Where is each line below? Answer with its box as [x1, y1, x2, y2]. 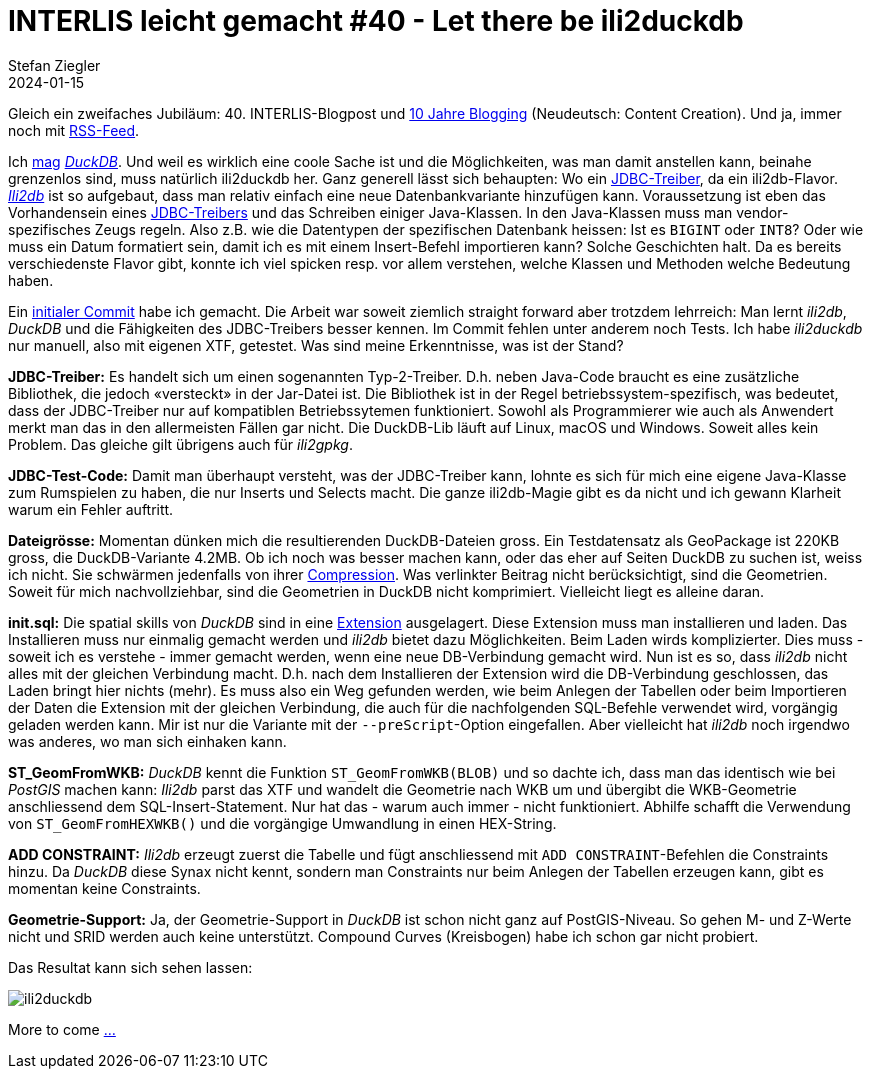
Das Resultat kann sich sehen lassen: [8, 958, 253, 976]
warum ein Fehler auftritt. [8, 500, 174, 518]
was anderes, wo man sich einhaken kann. [8, 732, 287, 750]
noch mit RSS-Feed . [8, 121, 140, 139]
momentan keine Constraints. [8, 879, 201, 897]
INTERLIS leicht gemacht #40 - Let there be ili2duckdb [8, 4, 744, 38]
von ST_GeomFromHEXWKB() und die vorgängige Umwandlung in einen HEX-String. [8, 814, 557, 832]
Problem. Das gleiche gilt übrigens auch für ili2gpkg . [8, 435, 353, 453]
